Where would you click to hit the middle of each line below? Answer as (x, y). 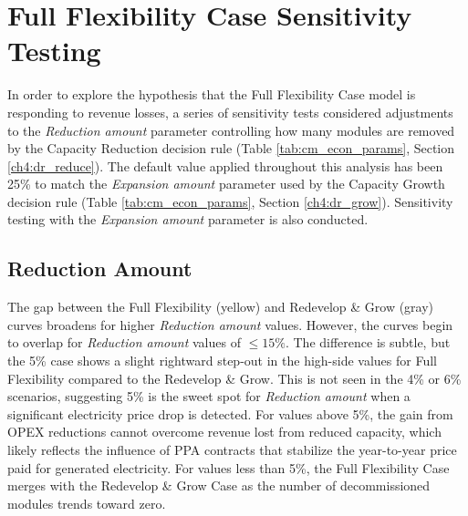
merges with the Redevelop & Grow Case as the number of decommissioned (219, 485)
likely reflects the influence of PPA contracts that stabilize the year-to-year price (232, 450)
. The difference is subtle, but (368, 342)
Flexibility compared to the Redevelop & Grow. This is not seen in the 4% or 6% (234, 378)
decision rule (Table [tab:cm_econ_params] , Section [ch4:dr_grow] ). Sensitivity (230, 201)
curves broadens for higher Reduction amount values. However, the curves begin (230, 324)
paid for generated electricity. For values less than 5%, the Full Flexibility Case (229, 467)
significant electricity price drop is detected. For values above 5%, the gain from (230, 413)
